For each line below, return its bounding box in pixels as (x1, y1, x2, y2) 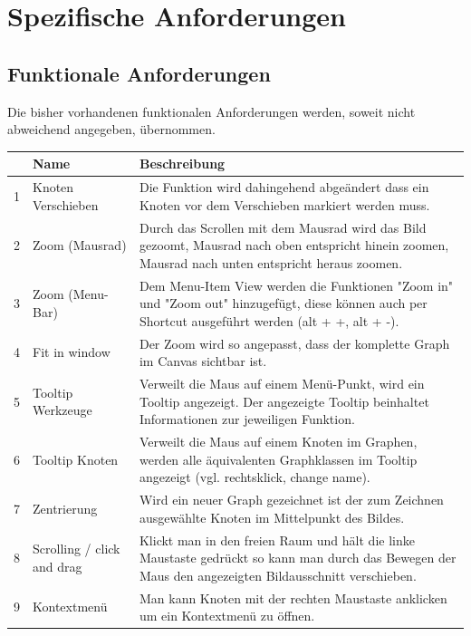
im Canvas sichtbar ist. (139, 352, 267, 371)
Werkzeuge (33, 400, 92, 419)
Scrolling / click (33, 539, 120, 558)
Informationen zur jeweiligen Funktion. (139, 410, 355, 429)
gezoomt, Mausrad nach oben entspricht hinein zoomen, (139, 236, 449, 255)
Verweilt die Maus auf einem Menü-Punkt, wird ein (139, 374, 425, 393)
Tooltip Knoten (33, 449, 119, 468)
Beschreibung (139, 154, 226, 173)
